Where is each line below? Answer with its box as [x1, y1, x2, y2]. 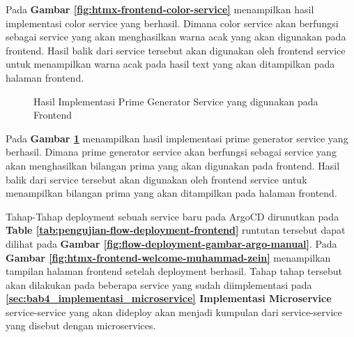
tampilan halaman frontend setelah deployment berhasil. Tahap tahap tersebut [6, 264, 343, 278]
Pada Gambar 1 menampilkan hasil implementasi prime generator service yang [6, 130, 348, 145]
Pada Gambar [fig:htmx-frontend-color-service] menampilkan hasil [6, 2, 314, 16]
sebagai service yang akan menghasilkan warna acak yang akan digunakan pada [6, 29, 346, 44]
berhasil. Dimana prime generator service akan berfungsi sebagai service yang [6, 144, 337, 159]
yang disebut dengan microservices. [6, 318, 156, 333]
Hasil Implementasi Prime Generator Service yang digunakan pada [33, 93, 318, 108]
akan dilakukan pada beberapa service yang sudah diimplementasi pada [6, 277, 312, 292]
